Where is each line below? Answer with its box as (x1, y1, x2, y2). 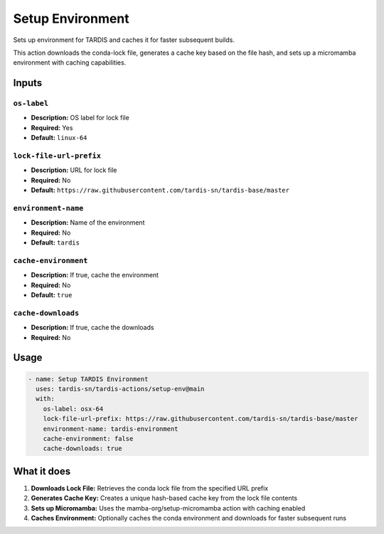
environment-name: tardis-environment (43, 424, 178, 433)
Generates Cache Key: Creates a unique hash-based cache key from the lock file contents (31, 494, 298, 503)
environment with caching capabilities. (13, 58, 127, 67)
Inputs (13, 77, 43, 89)
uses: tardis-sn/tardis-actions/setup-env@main (36, 385, 205, 393)
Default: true (31, 291, 73, 299)
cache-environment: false (43, 434, 134, 442)
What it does (13, 465, 71, 477)
